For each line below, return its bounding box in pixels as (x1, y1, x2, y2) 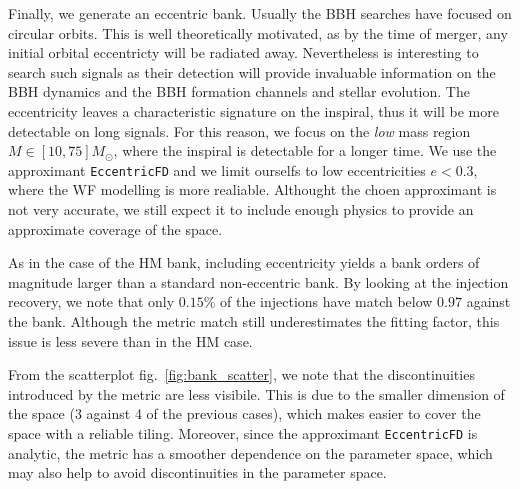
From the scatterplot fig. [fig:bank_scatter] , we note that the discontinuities (8, 364, 475, 385)
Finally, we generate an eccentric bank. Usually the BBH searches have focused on (8, 3, 512, 23)
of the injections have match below (220, 291, 433, 312)
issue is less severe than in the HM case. (8, 330, 253, 351)
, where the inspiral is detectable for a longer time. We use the (113, 140, 497, 161)
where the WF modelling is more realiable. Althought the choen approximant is (8, 179, 497, 200)
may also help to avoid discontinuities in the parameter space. (8, 462, 387, 483)
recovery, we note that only (8, 291, 175, 312)
